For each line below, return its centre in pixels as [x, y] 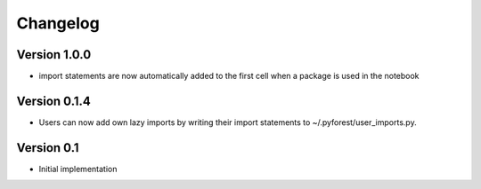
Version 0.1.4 [53, 101]
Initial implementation [78, 169]
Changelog [58, 23]
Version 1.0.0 [54, 55]
